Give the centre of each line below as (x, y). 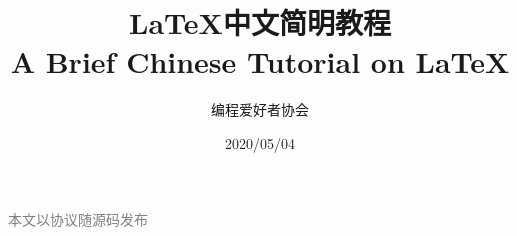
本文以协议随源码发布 (78, 218)
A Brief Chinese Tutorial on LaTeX (260, 61)
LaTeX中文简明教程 (260, 22)
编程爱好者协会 (260, 109)
